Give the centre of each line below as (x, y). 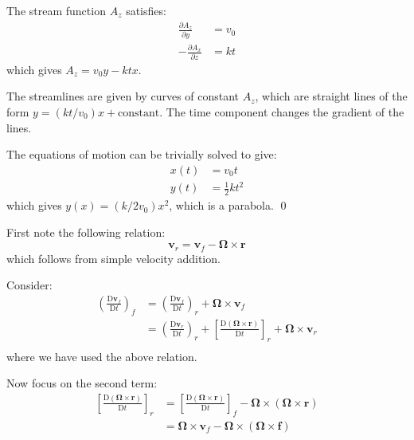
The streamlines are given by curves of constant (123, 96)
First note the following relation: (86, 232)
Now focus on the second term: (82, 383)
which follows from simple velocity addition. (113, 258)
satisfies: (146, 10)
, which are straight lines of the (331, 96)
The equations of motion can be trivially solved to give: (142, 154)
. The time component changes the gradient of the (282, 111)
